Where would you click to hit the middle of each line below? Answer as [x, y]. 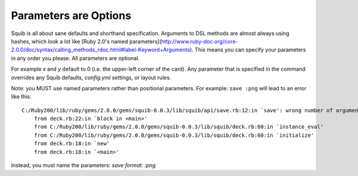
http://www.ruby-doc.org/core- [200, 41]
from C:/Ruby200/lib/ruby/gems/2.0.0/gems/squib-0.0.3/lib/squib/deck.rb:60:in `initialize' [174, 135]
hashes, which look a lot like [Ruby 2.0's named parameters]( [86, 41]
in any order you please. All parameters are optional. [75, 58]
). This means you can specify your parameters [248, 50]
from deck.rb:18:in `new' [72, 144]
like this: [21, 97]
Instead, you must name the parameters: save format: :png [84, 165]
